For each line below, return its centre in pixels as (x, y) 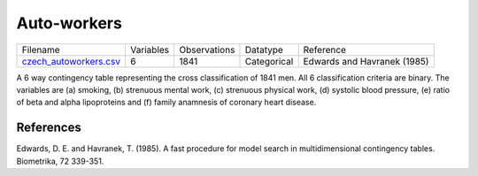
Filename (41, 50)
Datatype (264, 50)
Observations (207, 50)
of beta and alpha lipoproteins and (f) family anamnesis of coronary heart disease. (166, 103)
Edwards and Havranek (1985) (366, 61)
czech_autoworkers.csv (71, 61)
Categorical (269, 61)
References (49, 128)
